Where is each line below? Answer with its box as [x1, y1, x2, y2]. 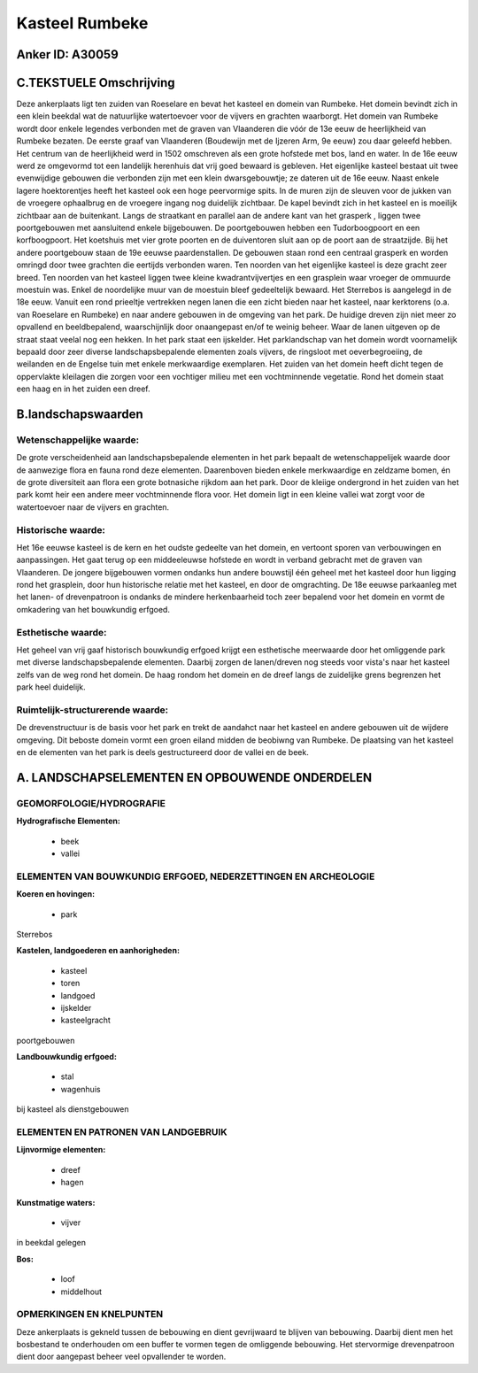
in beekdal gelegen [16, 1238, 86, 1248]
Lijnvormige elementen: [16, 1145, 106, 1155]
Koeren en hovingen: [16, 889, 96, 899]
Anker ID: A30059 [16, 47, 119, 62]
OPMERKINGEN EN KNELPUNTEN [16, 1308, 164, 1321]
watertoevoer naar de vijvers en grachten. [16, 501, 170, 513]
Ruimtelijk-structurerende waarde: [16, 704, 168, 716]
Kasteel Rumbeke [16, 13, 149, 33]
